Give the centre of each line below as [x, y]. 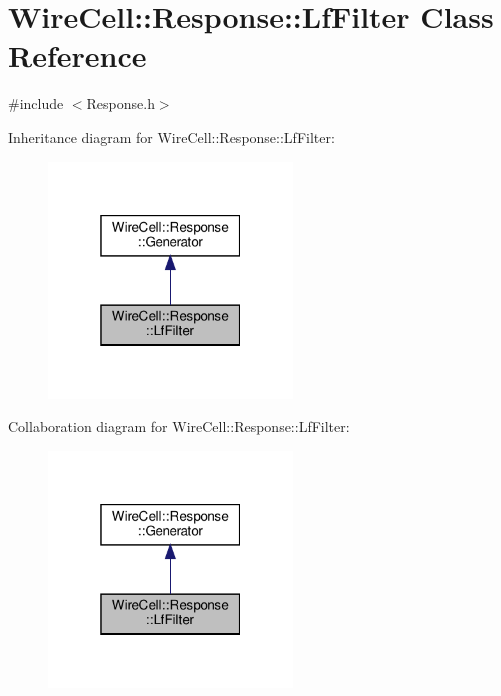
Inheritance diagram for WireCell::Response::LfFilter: [171, 136]
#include [36, 103]
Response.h [120, 103]
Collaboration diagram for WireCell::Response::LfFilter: [179, 426]
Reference [77, 55]
